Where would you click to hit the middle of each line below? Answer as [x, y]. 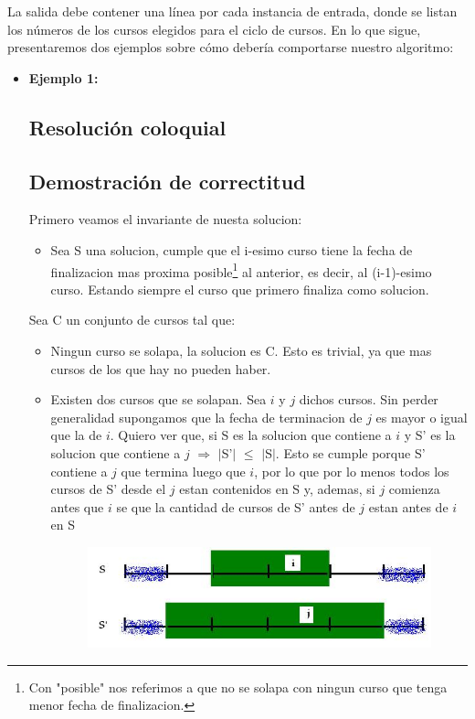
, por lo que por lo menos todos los [352, 471]
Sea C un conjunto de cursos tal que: [132, 320]
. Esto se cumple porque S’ [350, 452]
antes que [77, 506]
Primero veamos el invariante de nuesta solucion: [165, 219]
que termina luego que [183, 471]
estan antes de [408, 506]
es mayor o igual [422, 417]
